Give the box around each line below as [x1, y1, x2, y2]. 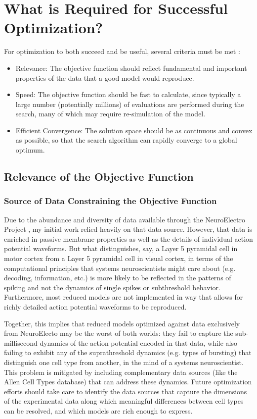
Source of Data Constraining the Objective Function [4, 195, 217, 207]
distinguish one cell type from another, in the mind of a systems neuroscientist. [4, 357, 244, 367]
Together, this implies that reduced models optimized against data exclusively [4, 318, 240, 328]
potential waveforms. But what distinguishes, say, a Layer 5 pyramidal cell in [4, 243, 238, 254]
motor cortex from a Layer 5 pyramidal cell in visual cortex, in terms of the [4, 253, 233, 263]
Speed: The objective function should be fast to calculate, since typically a [15, 89, 241, 100]
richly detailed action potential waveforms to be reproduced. [4, 302, 187, 312]
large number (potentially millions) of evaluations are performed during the [15, 99, 244, 109]
